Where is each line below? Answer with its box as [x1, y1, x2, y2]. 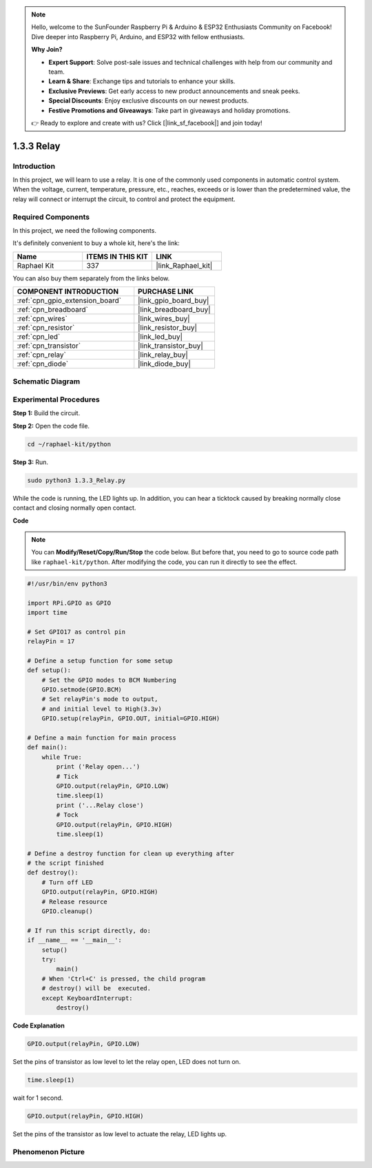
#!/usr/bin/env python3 [27, 579, 108, 587]
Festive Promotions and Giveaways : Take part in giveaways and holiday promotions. [48, 106, 291, 114]
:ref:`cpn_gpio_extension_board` [17, 296, 122, 306]
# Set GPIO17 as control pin [27, 627, 126, 636]
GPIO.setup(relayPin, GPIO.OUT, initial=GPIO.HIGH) [41, 715, 220, 722]
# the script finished [27, 859, 104, 867]
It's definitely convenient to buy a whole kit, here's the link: [12, 239, 180, 247]
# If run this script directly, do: [27, 926, 152, 935]
